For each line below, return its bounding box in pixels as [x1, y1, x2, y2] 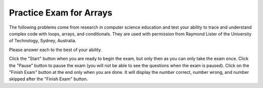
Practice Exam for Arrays [9, 7, 113, 18]
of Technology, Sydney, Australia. [9, 38, 76, 44]
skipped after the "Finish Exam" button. [9, 76, 88, 82]
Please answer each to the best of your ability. [9, 47, 102, 53]
